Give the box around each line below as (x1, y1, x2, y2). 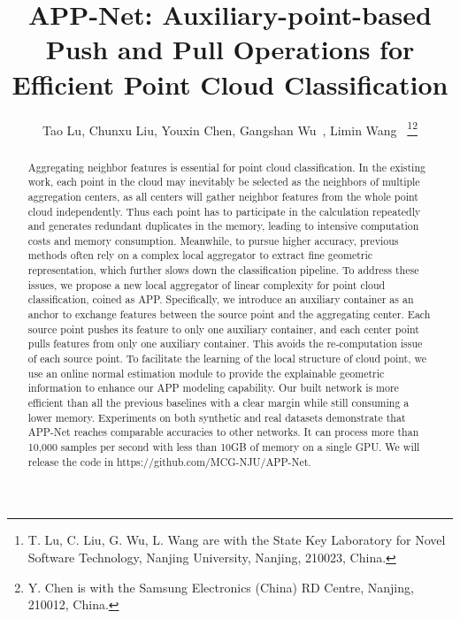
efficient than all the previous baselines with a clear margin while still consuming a (27, 395, 410, 410)
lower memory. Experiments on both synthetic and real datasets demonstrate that (27, 409, 406, 424)
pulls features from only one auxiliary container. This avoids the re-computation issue (27, 336, 423, 351)
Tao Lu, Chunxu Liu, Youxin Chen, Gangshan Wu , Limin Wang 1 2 (42, 118, 418, 139)
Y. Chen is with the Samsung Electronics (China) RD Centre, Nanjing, (27, 577, 414, 596)
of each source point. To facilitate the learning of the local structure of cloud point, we (27, 351, 426, 366)
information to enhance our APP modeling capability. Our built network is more (27, 380, 399, 395)
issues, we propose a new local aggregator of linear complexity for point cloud (27, 277, 386, 292)
